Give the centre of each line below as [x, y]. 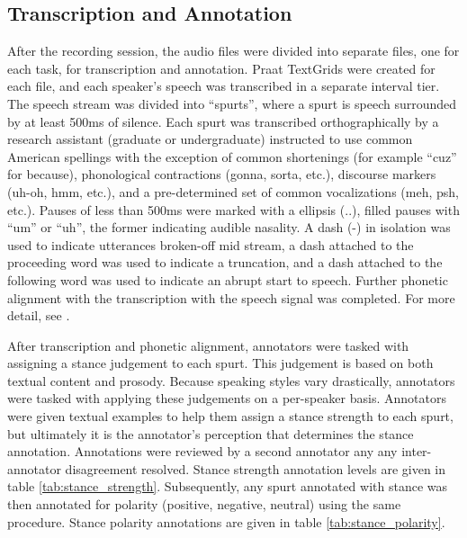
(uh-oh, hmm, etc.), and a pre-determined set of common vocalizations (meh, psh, [233, 191]
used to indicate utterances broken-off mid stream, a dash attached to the [211, 244]
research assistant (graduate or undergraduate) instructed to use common [210, 139]
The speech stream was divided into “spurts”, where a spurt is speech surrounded [232, 103]
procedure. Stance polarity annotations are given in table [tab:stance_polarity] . [226, 521]
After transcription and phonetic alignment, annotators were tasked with [208, 345]
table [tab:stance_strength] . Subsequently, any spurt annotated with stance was [228, 486]
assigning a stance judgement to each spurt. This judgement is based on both [220, 363]
